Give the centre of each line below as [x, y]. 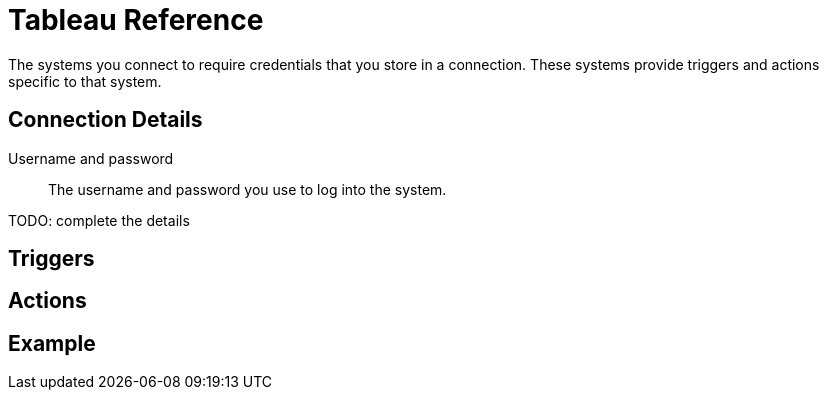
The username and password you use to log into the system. [247, 189]
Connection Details [105, 120]
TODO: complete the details [99, 220]
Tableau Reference [136, 20]
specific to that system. [85, 81]
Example [52, 343]
